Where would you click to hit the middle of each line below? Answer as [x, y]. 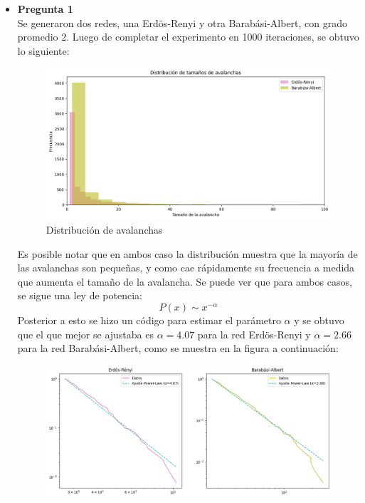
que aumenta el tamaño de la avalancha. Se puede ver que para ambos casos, [185, 281]
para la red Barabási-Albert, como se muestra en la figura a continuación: [178, 348]
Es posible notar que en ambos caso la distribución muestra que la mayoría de [187, 253]
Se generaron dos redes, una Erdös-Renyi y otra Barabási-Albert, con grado [182, 22]
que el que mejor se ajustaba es [85, 334]
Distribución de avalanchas [104, 229]
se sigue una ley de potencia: [80, 295]
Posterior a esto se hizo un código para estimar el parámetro [149, 320]
